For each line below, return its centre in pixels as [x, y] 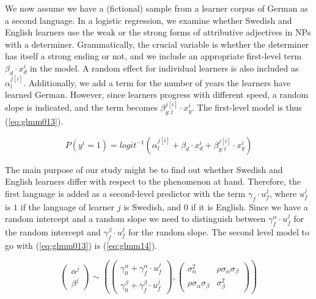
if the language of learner [68, 206]
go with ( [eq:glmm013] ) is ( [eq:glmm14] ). [81, 245]
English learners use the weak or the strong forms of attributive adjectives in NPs [158, 32]
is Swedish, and [152, 206]
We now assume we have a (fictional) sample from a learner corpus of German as [156, 8]
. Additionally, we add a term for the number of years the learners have [157, 82]
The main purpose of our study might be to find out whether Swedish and [144, 169]
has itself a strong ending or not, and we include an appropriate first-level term [153, 56]
